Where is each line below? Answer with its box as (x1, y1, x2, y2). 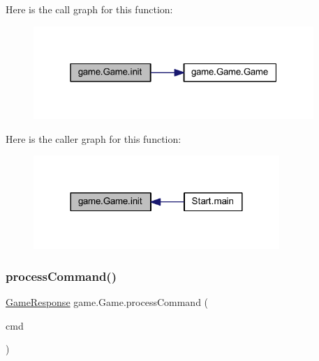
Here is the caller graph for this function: (6, 131, 181, 146)
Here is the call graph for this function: (6, 2, 173, 16)
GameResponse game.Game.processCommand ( (6, 294, 209, 309)
